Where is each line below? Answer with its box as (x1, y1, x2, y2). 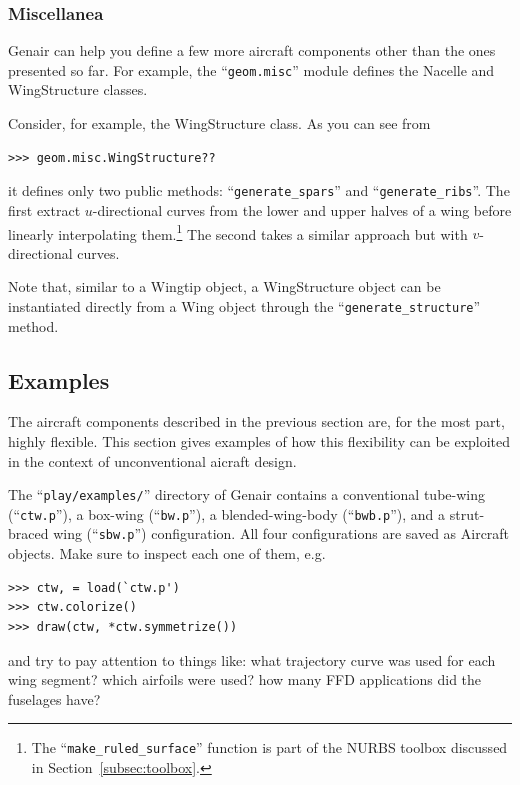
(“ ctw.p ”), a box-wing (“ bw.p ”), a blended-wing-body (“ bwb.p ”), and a (8, 503, 446, 524)
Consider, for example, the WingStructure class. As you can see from (8, 113, 431, 134)
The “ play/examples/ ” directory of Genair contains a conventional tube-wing (8, 484, 485, 505)
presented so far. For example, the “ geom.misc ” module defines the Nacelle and (8, 59, 495, 80)
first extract (8, 199, 81, 220)
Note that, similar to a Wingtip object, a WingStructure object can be (8, 276, 441, 297)
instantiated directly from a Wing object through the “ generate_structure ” (8, 295, 481, 316)
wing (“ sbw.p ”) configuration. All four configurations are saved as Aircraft (53, 523, 510, 544)
